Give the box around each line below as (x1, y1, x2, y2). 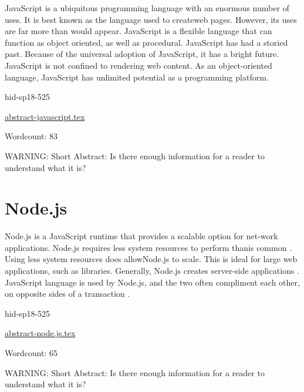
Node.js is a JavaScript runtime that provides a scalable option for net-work (5, 230, 278, 242)
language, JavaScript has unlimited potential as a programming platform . (5, 71, 269, 83)
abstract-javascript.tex (5, 110, 85, 122)
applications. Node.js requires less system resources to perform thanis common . (5, 241, 292, 253)
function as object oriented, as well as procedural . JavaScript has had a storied (5, 36, 288, 48)
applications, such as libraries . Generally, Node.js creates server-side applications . (5, 264, 299, 277)
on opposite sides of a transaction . (5, 287, 130, 300)
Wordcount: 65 (5, 347, 58, 359)
